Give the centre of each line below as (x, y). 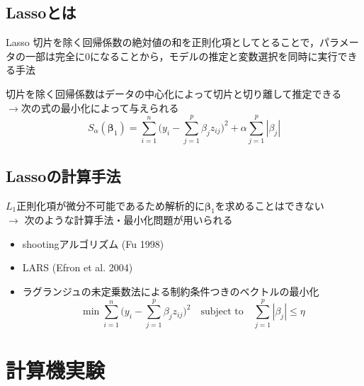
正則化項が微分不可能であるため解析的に (111, 205)
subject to (222, 312)
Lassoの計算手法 (63, 175)
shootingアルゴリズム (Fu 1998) (93, 243)
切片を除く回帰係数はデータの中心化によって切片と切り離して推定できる (174, 93)
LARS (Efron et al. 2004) (78, 267)
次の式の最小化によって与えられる (100, 107)
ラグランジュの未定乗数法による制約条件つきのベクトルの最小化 (171, 291)
